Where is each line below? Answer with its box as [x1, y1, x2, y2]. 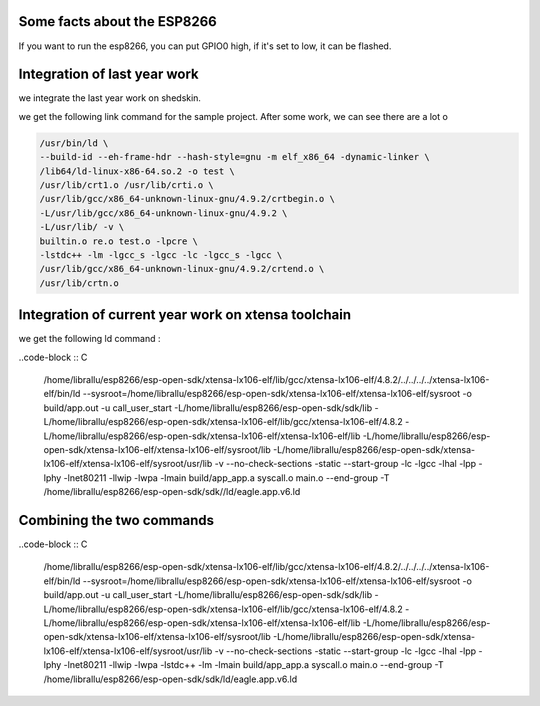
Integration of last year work [18, 66, 199, 83]
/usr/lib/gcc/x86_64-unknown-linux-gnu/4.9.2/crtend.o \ [39, 263, 325, 275]
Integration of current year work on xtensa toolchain [18, 306, 352, 324]
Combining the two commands [18, 511, 215, 529]
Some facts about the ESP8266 [18, 13, 217, 30]
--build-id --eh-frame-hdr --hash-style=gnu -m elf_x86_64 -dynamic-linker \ [39, 151, 430, 163]
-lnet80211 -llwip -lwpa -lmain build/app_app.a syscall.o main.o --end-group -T [63, 471, 390, 484]
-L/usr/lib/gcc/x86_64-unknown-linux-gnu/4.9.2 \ [39, 207, 288, 219]
